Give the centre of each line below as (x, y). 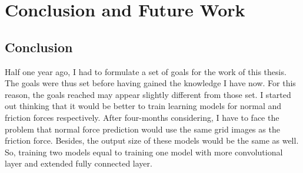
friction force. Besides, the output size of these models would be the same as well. (152, 140)
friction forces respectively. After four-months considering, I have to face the (142, 117)
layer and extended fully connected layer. (79, 163)
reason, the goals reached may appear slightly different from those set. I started (148, 94)
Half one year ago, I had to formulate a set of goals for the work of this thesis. (146, 71)
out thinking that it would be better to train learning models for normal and (143, 106)
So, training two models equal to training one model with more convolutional (144, 152)
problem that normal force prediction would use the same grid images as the (142, 129)
